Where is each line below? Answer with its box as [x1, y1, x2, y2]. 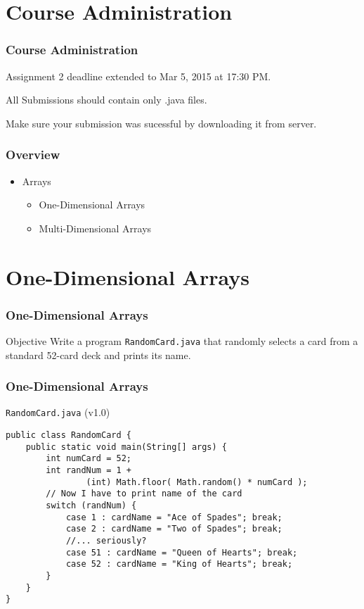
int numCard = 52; [46, 453, 131, 464]
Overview [6, 146, 60, 163]
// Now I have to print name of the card [46, 489, 242, 499]
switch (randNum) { [46, 501, 137, 511]
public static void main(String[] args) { [25, 441, 227, 452]
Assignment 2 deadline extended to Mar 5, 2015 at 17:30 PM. [6, 68, 271, 83]
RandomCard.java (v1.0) [6, 405, 110, 420]
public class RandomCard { [6, 430, 131, 441]
